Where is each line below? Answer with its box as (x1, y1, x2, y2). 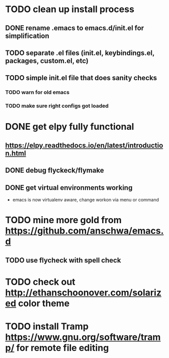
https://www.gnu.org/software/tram (5, 331, 161, 343)
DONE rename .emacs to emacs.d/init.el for (5, 24, 144, 32)
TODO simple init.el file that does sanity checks (5, 74, 157, 82)
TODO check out (5, 276, 75, 287)
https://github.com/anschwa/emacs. (5, 225, 164, 237)
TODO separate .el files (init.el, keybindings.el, (5, 48, 155, 57)
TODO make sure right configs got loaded (5, 103, 109, 110)
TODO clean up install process (5, 4, 135, 15)
